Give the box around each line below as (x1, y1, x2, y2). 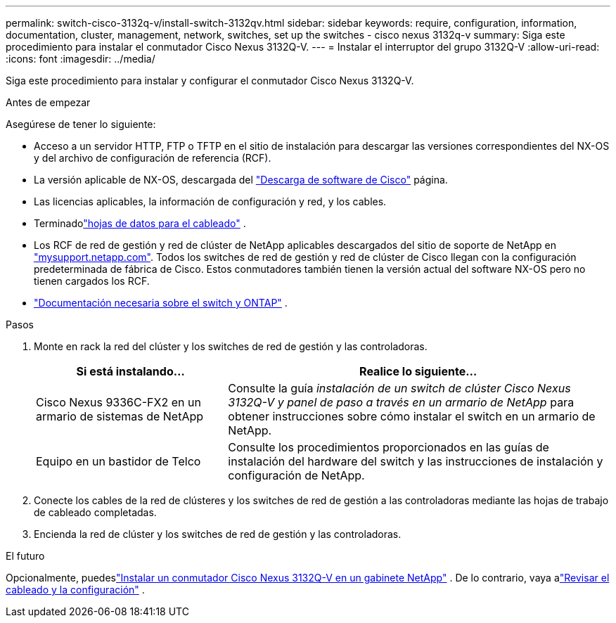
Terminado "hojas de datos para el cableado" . (34, 217, 246, 229)
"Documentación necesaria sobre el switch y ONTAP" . (34, 297, 288, 309)
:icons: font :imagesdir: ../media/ (6, 53, 155, 65)
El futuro (6, 550, 45, 562)
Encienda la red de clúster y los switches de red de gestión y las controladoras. (34, 528, 402, 540)
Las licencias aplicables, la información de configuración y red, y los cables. (34, 195, 387, 207)
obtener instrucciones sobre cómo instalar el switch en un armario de (228, 409, 596, 423)
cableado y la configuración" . (6, 584, 145, 596)
